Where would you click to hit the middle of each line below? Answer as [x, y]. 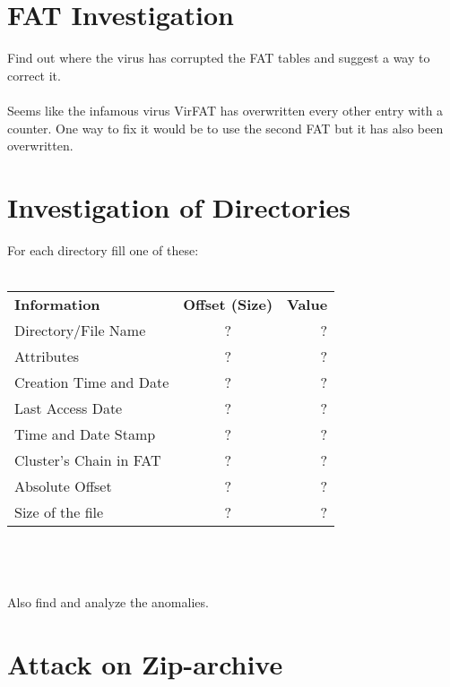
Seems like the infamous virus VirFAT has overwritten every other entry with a [225, 110]
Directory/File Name [80, 330]
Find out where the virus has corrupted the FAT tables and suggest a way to [219, 58]
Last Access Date [69, 408]
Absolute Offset [63, 486]
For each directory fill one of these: [103, 249]
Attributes [47, 356]
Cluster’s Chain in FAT [88, 460]
